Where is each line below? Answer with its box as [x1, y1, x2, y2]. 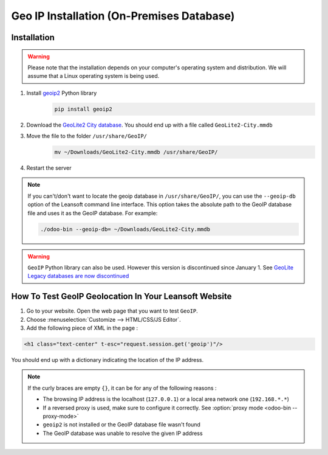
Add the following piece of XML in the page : [26, 324, 138, 332]
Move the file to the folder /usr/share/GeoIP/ [26, 133, 148, 140]
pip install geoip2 [54, 105, 112, 113]
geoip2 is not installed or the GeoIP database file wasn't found [43, 421, 200, 428]
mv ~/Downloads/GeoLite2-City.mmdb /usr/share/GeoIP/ [54, 149, 218, 156]
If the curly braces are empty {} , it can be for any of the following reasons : [27, 384, 217, 392]
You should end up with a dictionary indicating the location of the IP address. [11, 356, 204, 364]
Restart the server [26, 164, 72, 172]
